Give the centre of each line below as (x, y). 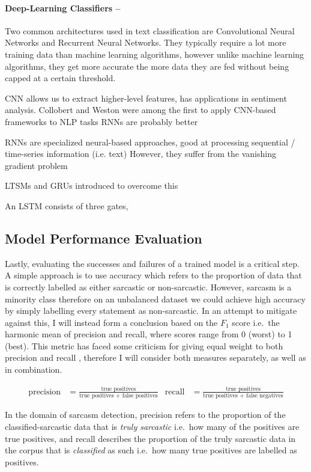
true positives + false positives (119, 396)
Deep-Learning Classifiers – (63, 8)
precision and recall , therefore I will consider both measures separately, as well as (155, 357)
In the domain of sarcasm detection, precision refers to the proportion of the (145, 415)
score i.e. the (256, 322)
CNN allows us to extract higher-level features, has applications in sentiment (146, 98)
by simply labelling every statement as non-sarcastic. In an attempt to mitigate (151, 311)
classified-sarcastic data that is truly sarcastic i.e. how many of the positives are (152, 426)
